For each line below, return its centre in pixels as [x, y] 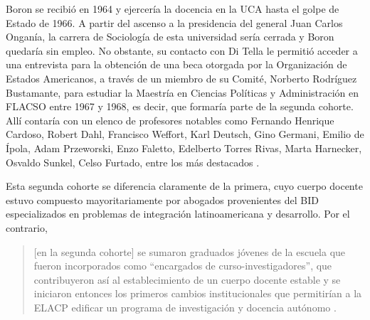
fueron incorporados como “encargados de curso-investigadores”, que [183, 266]
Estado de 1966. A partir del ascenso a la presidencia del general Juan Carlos [174, 22]
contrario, [27, 227]
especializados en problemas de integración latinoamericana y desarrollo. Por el [178, 214]
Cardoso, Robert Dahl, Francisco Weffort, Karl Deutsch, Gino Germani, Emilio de [185, 134]
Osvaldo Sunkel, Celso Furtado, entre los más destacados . [133, 162]
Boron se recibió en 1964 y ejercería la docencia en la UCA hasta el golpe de [173, 9]
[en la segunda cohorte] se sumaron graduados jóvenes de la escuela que [190, 251]
